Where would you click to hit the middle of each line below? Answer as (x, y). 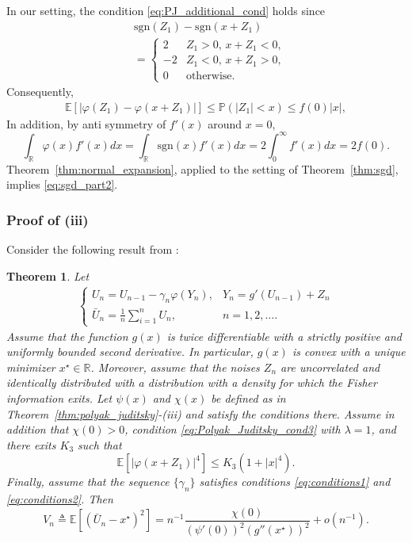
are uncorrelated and (330, 367)
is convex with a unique (349, 352)
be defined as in (248, 398)
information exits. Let (59, 398)
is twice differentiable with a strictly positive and (284, 336)
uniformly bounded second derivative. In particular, (130, 352)
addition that (38, 429)
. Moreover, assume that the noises (175, 367)
